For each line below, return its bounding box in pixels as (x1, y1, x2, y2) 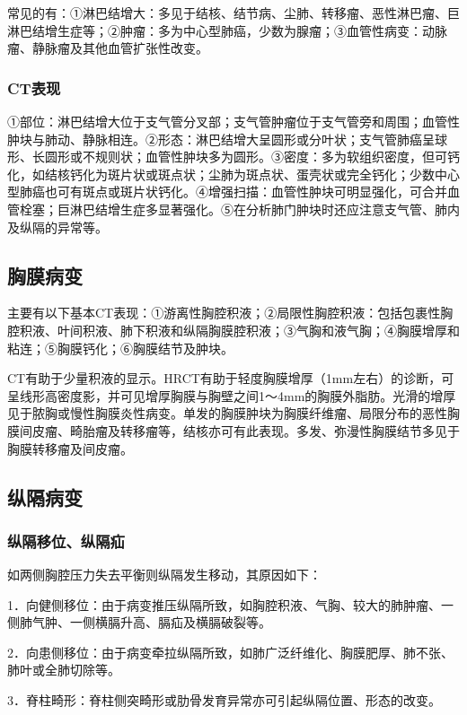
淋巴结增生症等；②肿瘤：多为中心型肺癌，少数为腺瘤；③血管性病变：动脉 (7, 21, 447, 39)
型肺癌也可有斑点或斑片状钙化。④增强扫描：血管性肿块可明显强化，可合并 (7, 182, 447, 201)
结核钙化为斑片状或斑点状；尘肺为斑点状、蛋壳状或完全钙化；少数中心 (44, 164, 460, 183)
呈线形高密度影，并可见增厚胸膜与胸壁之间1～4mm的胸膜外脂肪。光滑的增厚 (7, 386, 456, 405)
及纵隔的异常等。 (7, 217, 108, 236)
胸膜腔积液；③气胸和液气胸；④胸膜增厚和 (207, 320, 460, 339)
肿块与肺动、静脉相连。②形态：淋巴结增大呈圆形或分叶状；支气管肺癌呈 (7, 129, 435, 148)
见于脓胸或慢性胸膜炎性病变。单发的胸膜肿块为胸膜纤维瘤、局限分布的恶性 (7, 404, 447, 423)
